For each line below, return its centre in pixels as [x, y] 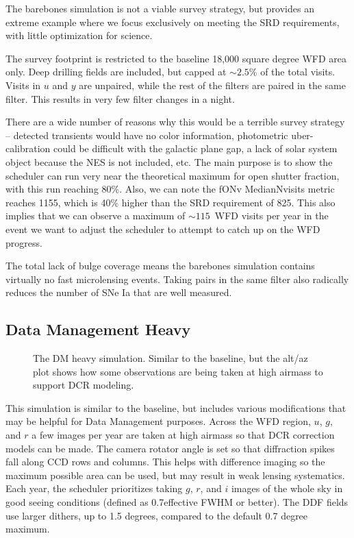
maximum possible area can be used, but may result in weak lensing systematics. [175, 475]
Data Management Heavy [98, 329]
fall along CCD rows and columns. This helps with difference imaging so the [165, 462]
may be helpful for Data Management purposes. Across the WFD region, [158, 421]
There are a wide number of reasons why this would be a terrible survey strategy [175, 122]
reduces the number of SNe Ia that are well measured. [119, 292]
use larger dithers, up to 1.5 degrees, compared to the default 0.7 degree [157, 515]
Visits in [23, 85]
